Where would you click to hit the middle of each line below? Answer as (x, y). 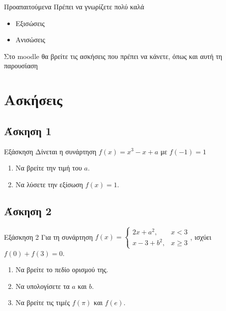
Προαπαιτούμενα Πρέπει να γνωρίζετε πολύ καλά (74, 6)
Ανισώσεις (30, 40)
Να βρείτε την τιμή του (49, 168)
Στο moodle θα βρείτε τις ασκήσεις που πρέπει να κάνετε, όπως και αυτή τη (113, 56)
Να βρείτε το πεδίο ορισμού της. (62, 269)
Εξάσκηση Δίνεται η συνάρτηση (50, 151)
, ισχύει (201, 237)
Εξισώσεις (30, 23)
